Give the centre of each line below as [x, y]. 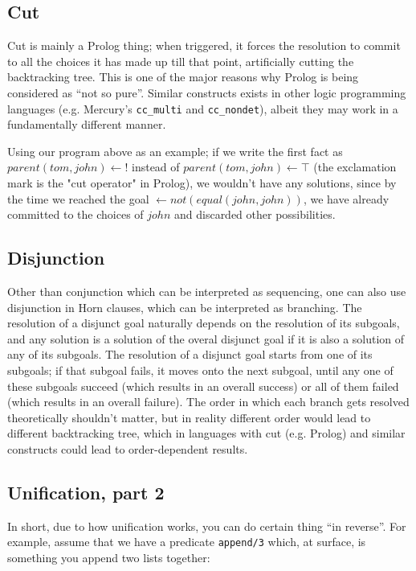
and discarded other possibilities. [255, 214]
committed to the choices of [75, 214]
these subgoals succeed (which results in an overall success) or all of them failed [203, 386]
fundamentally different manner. [87, 124]
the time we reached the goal [78, 198]
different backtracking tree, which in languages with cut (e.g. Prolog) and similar [206, 433]
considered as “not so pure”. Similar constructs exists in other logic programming [207, 92]
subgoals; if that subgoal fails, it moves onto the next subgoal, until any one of [200, 370]
